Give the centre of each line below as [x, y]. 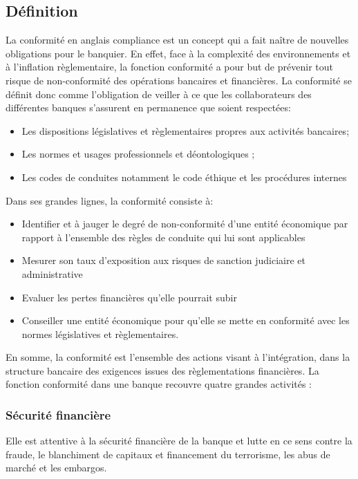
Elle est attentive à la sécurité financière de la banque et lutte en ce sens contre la [179, 441]
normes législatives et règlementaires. [100, 334]
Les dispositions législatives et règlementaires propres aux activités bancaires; [186, 130]
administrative [52, 273]
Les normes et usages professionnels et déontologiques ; [138, 154]
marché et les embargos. [56, 468]
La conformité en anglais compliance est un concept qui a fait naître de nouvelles [177, 40]
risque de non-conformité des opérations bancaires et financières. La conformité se [179, 80]
